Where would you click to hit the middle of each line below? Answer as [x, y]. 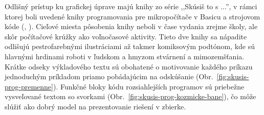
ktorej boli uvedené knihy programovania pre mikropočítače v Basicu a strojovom [133, 16]
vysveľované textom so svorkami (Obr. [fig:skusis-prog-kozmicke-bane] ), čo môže [130, 96]
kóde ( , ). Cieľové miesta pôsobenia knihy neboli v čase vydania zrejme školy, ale [131, 26]
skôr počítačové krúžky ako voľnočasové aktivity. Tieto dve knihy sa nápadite [126, 36]
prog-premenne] [29, 86]
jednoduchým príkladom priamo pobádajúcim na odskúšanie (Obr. [109, 76]
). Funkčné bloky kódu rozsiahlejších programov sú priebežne [149, 86]
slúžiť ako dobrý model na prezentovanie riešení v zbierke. [95, 106]
